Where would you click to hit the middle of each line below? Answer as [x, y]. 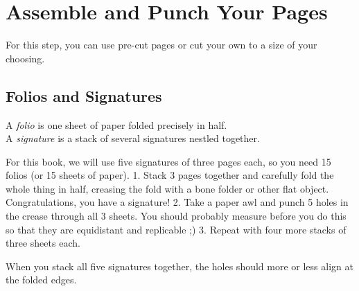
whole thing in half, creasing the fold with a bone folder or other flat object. [167, 188]
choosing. [25, 58]
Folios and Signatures [84, 95]
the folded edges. [41, 280]
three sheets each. [43, 243]
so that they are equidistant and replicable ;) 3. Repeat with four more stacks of [176, 229]
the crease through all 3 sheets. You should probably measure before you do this [176, 216]
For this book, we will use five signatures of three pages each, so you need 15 [168, 161]
